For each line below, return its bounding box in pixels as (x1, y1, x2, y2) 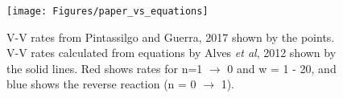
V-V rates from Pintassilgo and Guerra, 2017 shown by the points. (6, 28, 335, 45)
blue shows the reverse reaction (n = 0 (6, 76, 196, 92)
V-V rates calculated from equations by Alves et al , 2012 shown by (6, 44, 337, 61)
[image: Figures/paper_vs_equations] (6, 6, 209, 17)
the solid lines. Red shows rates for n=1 (6, 59, 203, 76)
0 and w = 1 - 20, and (227, 59, 337, 76)
